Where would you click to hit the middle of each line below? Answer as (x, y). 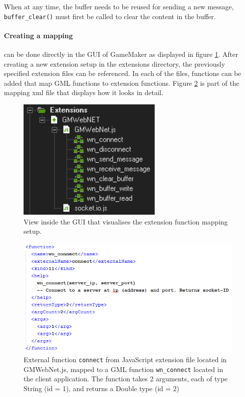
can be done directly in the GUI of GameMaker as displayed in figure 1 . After (121, 54)
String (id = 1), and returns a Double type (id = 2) (101, 388)
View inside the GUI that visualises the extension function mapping (126, 221)
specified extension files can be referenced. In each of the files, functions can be (123, 73)
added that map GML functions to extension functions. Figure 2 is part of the (122, 83)
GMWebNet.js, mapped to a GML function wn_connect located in (123, 369)
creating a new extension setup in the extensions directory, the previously (115, 63)
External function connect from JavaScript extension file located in (125, 359)
